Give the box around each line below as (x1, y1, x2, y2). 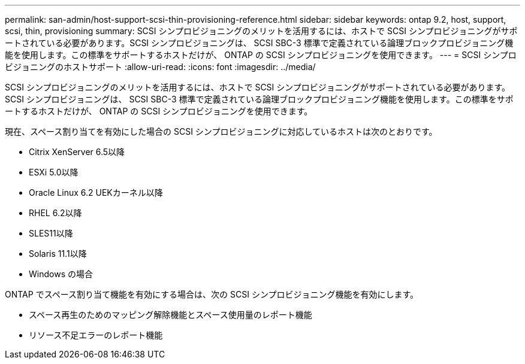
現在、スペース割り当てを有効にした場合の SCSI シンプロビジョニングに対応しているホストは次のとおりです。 (5, 126, 437, 136)
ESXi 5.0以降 (29, 167, 79, 177)
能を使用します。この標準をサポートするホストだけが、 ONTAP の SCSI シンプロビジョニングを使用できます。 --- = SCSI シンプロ (5, 50, 517, 60)
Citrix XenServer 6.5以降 (29, 147, 125, 157)
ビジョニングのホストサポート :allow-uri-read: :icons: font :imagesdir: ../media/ (5, 62, 316, 72)
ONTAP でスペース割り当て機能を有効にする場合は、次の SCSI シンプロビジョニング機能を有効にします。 (5, 289, 419, 299)
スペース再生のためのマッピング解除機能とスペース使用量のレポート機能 (29, 310, 312, 320)
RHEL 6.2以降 (29, 208, 82, 218)
